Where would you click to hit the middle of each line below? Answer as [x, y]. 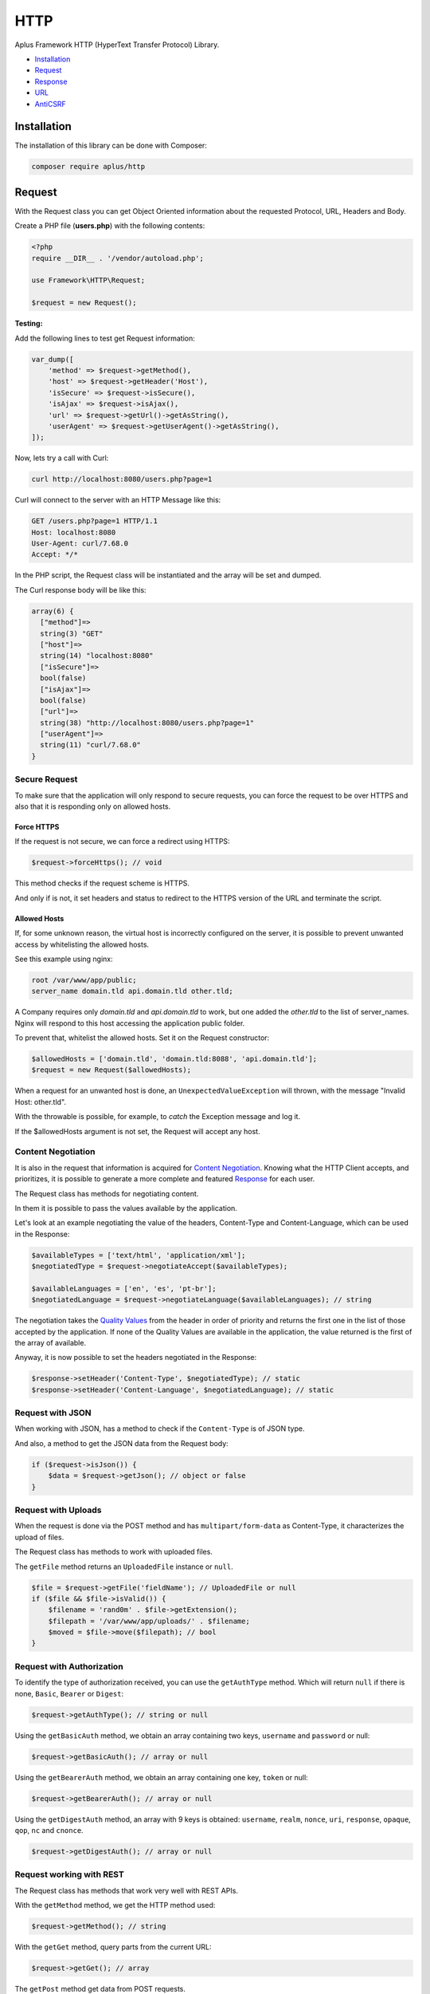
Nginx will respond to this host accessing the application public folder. [130, 1023]
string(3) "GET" [72, 633]
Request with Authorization [69, 1666]
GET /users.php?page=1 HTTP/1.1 [95, 521]
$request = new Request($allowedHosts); [111, 1070]
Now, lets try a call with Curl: [62, 458]
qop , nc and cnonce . [49, 1830]
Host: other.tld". [41, 1101]
